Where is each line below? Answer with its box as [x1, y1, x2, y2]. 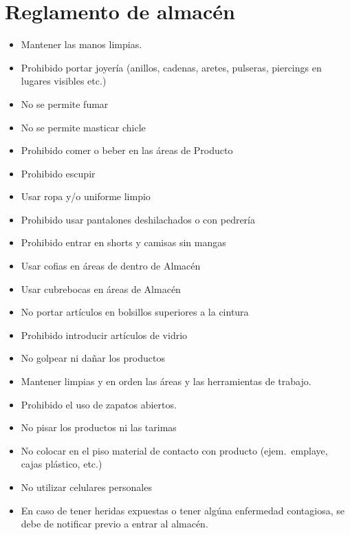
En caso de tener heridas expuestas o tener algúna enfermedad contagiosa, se [21, 503, 344, 517]
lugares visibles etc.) [21, 74, 107, 88]
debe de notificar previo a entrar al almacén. [21, 516, 208, 531]
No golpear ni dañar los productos [21, 351, 165, 365]
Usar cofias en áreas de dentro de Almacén [21, 259, 201, 273]
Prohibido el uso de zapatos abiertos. [21, 397, 177, 411]
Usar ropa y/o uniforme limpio [21, 189, 151, 204]
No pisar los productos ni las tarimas [21, 420, 177, 435]
